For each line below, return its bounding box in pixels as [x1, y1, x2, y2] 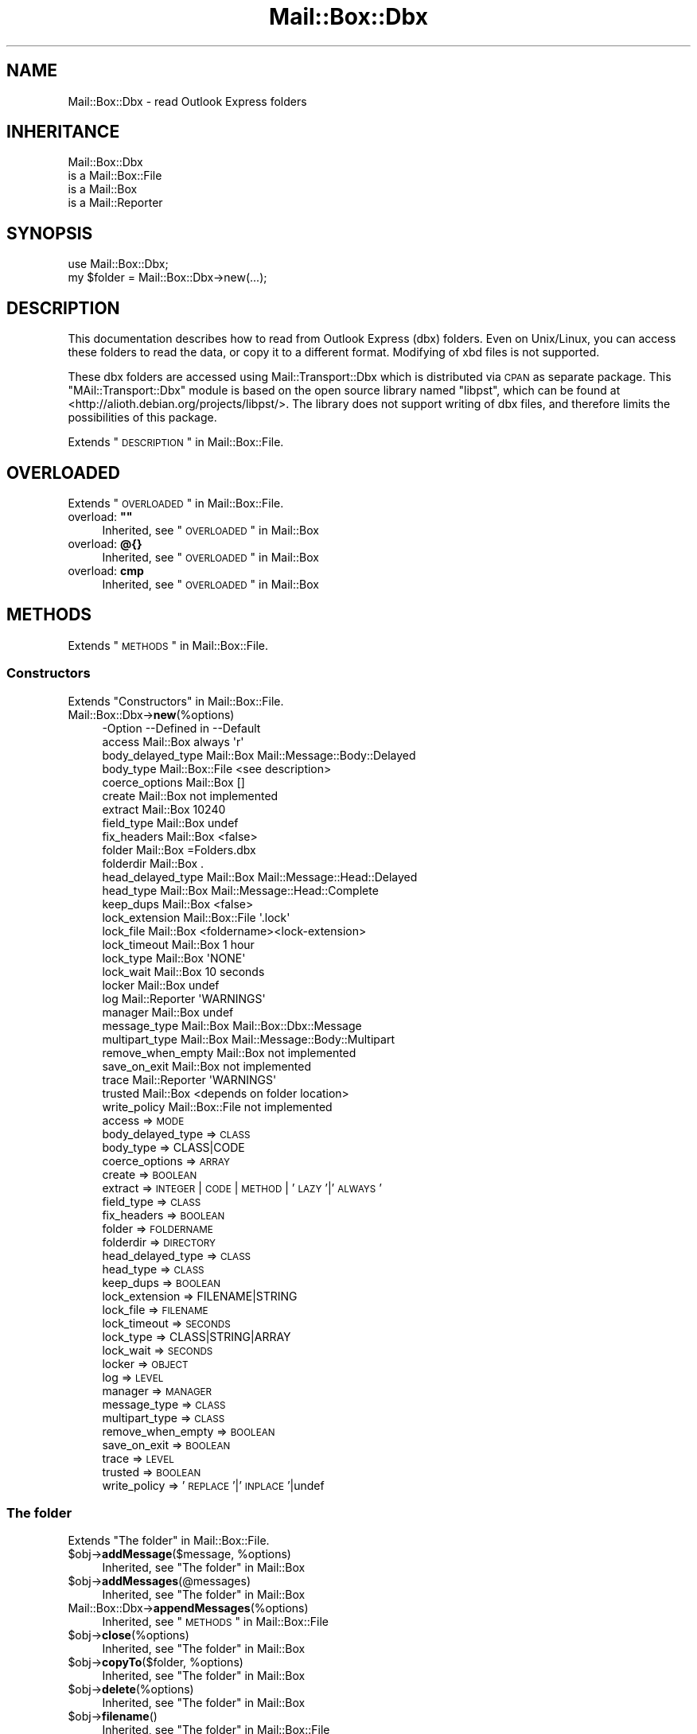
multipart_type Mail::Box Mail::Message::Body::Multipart [102, 1032, 395, 1046]
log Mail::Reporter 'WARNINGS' [102, 991, 266, 1005]
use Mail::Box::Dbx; [68, 257, 169, 271]
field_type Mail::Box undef [102, 815, 239, 830]
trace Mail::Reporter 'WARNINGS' [102, 1072, 277, 1087]
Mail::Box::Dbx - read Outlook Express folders [68, 94, 307, 108]
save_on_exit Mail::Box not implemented [102, 1059, 312, 1073]
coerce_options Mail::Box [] [102, 775, 245, 789]
